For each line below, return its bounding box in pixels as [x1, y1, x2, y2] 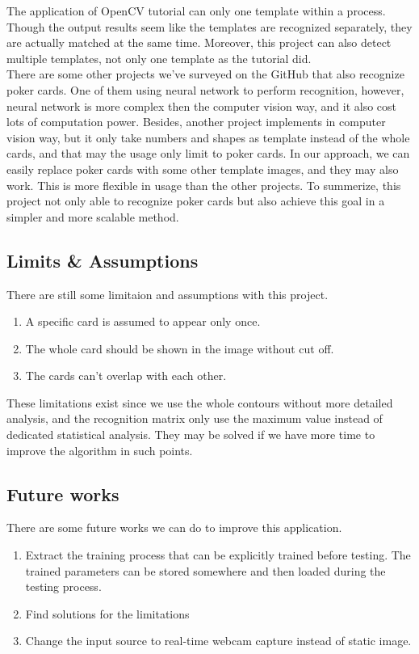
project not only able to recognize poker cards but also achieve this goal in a [6, 192, 385, 209]
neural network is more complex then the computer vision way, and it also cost [6, 97, 397, 114]
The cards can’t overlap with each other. [25, 367, 227, 384]
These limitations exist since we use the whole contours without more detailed [6, 394, 393, 411]
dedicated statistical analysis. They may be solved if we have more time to [6, 426, 375, 443]
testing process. [25, 578, 102, 595]
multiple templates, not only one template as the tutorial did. [6, 49, 312, 66]
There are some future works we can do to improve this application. [6, 519, 342, 536]
